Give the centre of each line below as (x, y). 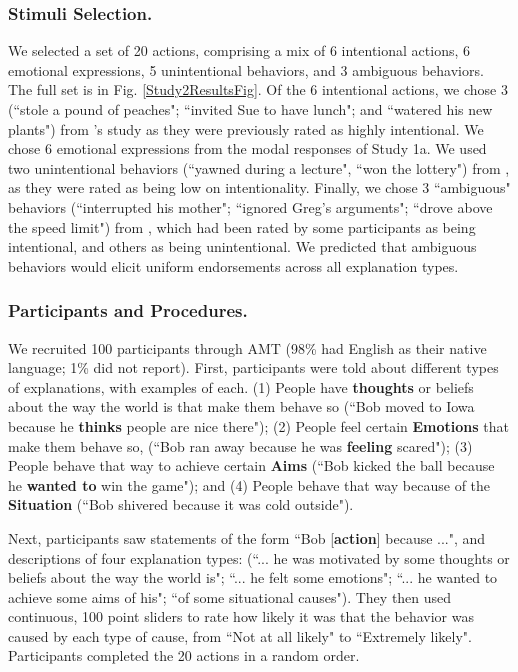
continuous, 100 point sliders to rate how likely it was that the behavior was (241, 616)
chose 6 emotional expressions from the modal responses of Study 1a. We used (247, 148)
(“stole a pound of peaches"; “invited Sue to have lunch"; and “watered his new (250, 109)
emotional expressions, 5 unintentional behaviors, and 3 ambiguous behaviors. (246, 69)
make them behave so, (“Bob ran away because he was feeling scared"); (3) (240, 445)
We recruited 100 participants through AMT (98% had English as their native (247, 347)
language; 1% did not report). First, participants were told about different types (253, 367)
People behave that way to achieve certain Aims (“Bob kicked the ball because (251, 465)
